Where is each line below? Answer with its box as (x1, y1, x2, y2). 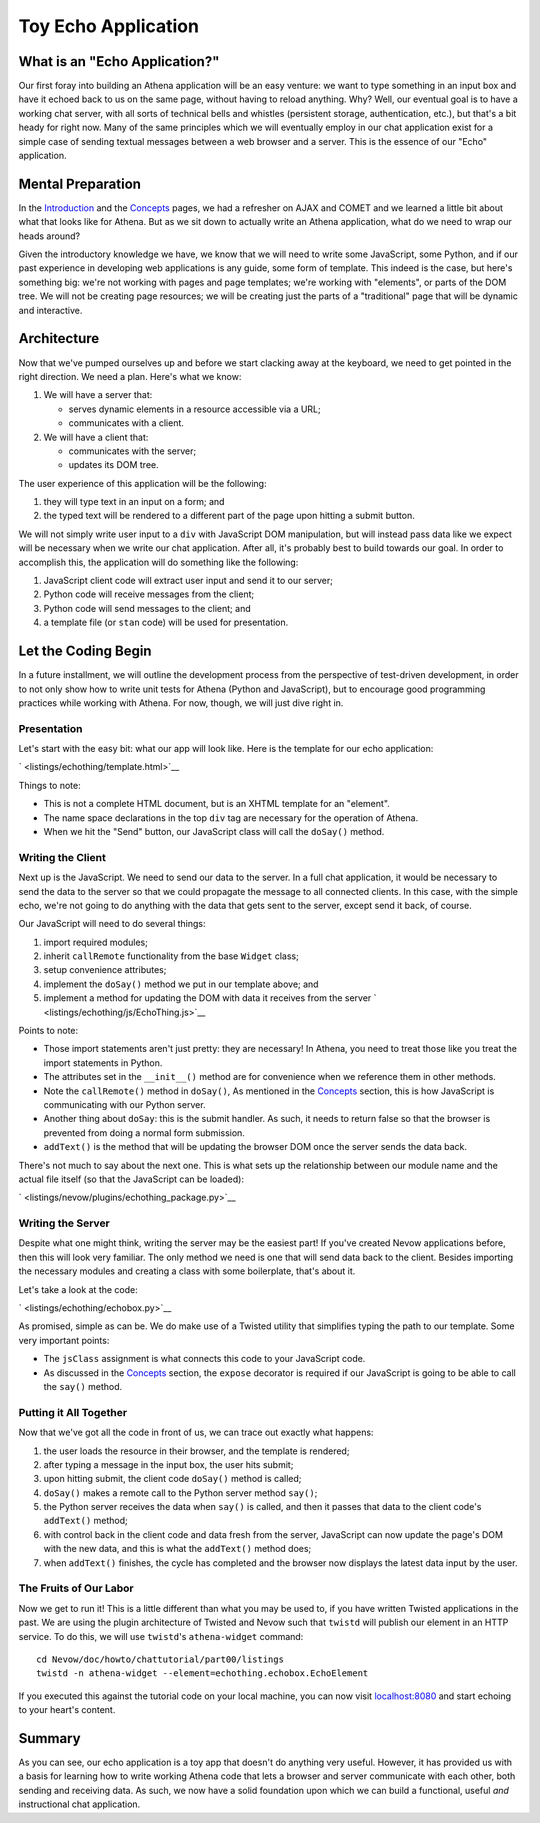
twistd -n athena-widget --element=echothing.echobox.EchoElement (36, 1668, 369, 1679)
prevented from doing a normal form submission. (43, 1126, 245, 1139)
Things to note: (18, 779, 81, 791)
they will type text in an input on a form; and (43, 496, 225, 508)
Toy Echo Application (18, 15, 200, 37)
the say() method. (43, 1380, 123, 1392)
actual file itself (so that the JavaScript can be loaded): (18, 1173, 245, 1185)
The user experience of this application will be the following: (18, 477, 267, 489)
